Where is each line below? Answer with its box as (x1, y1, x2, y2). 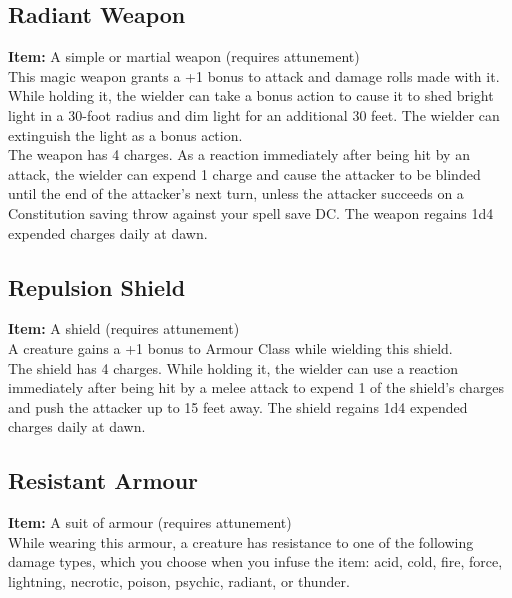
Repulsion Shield (8, 271, 186, 302)
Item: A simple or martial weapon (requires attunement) (8, 46, 360, 67)
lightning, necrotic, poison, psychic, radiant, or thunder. (8, 570, 350, 591)
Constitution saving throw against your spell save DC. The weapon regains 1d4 (8, 202, 494, 223)
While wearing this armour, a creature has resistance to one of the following (8, 531, 474, 552)
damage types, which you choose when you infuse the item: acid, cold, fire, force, (8, 551, 503, 572)
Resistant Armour (8, 465, 199, 496)
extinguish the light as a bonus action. (8, 124, 243, 145)
